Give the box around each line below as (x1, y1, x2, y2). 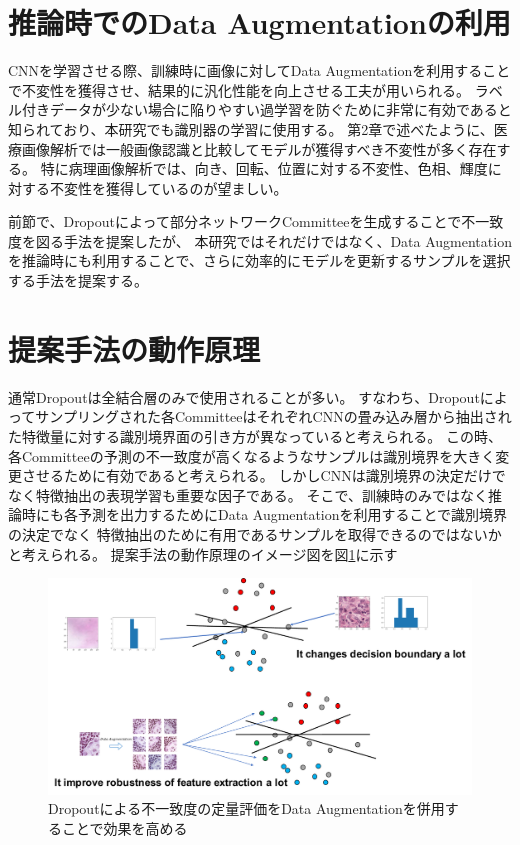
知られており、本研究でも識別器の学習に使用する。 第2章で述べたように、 (8, 118, 494, 139)
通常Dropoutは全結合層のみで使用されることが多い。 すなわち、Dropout (8, 386, 480, 407)
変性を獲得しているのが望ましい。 (63, 177, 288, 198)
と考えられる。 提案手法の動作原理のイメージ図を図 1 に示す (8, 543, 398, 564)
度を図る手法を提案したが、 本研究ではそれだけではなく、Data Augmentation (8, 230, 512, 251)
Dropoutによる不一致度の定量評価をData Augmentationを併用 (48, 798, 445, 819)
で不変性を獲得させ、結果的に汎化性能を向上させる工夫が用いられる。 (8, 79, 470, 100)
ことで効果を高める (61, 817, 188, 838)
